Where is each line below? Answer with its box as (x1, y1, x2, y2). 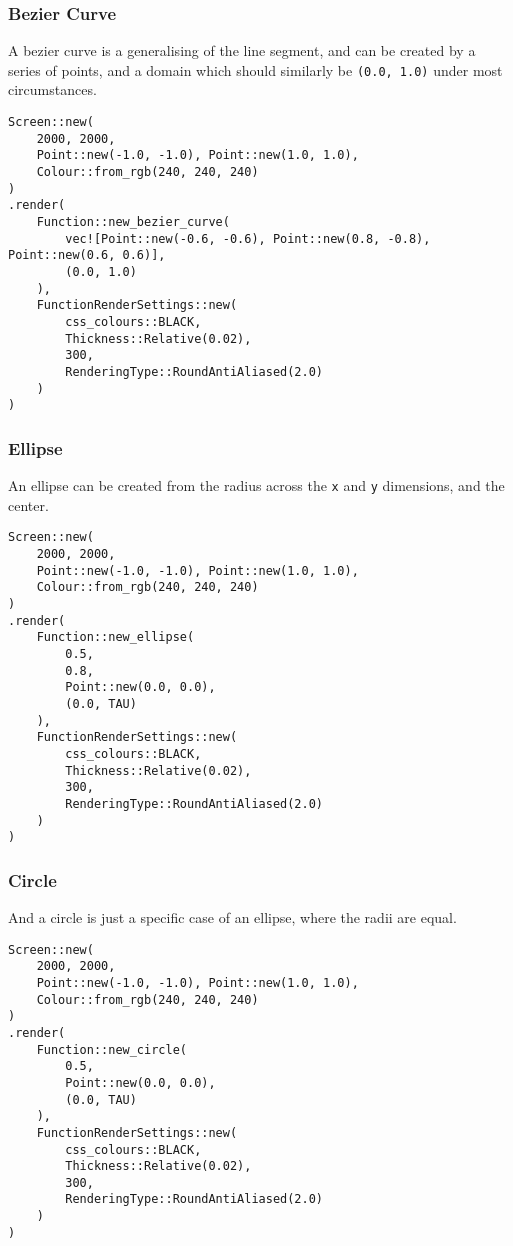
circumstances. (8, 79, 97, 100)
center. (8, 494, 49, 515)
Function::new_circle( (36, 1042, 187, 1057)
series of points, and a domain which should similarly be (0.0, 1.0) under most (8, 59, 503, 80)
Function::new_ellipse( (36, 630, 195, 645)
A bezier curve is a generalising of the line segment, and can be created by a (8, 40, 476, 61)
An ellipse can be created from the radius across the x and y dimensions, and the (8, 475, 505, 496)
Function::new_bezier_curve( (36, 215, 230, 229)
